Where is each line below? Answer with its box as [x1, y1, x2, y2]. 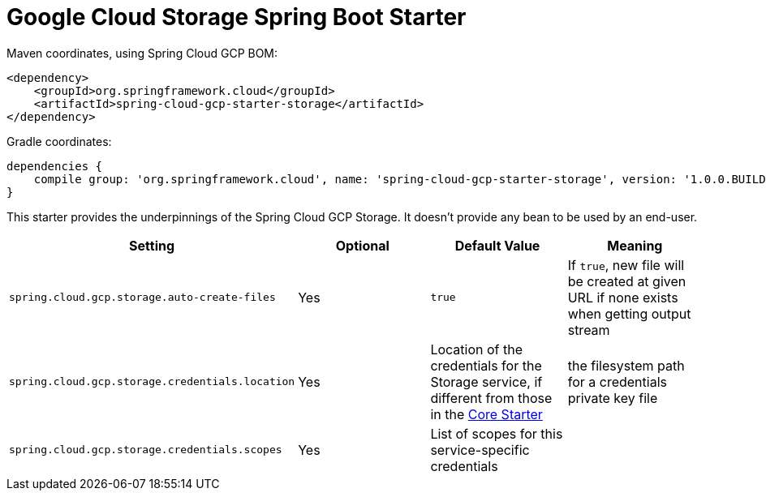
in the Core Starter [430, 405, 543, 422]
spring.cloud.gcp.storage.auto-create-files [9, 291, 276, 304]
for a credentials [567, 373, 667, 390]
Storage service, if [430, 373, 543, 390]
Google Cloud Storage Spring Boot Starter [6, 3, 467, 31]
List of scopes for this [430, 425, 563, 442]
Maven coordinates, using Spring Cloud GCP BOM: [6, 45, 278, 60]
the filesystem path [567, 357, 685, 374]
